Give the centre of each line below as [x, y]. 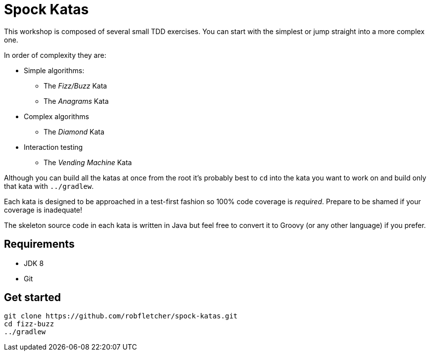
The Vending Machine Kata [88, 162]
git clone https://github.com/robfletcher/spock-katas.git [121, 316]
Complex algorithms [56, 116]
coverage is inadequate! [43, 210]
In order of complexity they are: [55, 55]
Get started [32, 298]
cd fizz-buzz [29, 324]
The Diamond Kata [74, 132]
